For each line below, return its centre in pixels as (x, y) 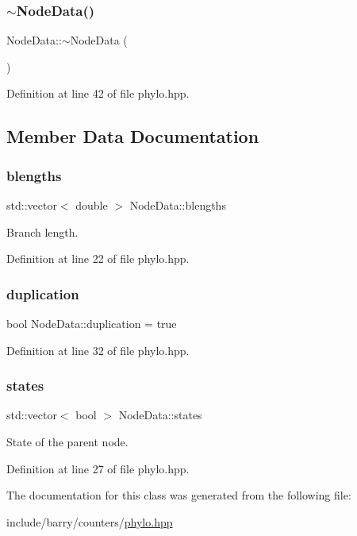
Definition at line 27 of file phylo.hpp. (98, 468)
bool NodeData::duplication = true (92, 323)
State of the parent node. (67, 442)
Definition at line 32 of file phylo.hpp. (98, 350)
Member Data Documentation (133, 136)
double (92, 205)
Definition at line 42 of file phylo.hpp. (98, 93)
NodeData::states (160, 415)
